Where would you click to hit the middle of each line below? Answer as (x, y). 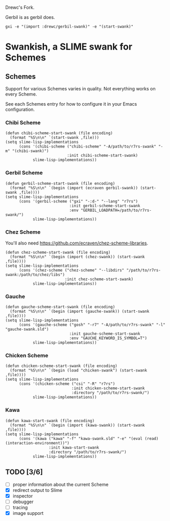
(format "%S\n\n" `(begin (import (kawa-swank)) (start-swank (77, 425)
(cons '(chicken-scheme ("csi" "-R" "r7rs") (67, 384)
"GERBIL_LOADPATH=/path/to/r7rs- (116, 210)
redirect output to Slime (38, 490)
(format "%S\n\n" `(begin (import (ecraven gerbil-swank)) (74, 188)
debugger (23, 502)
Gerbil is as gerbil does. (30, 17)
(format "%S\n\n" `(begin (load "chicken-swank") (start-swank (78, 370)
